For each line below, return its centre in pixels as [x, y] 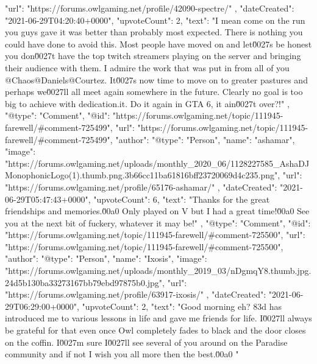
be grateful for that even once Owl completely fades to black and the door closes [155, 330]
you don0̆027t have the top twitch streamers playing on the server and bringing [153, 56]
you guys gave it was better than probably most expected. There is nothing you [154, 32]
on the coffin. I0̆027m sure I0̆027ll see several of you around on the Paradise [146, 342]
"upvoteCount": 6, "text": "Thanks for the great [182, 199]
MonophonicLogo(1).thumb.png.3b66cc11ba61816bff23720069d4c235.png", [143, 175]
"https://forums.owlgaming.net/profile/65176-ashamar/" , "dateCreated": [141, 187]
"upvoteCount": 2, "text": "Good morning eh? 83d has [182, 306]
